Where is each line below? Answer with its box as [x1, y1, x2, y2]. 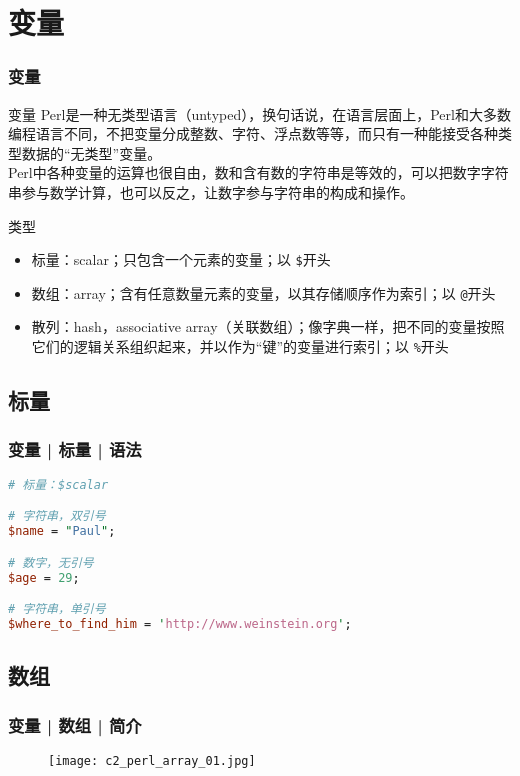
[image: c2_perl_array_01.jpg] [48, 753, 256, 768]
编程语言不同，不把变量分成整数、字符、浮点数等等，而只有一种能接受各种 [8, 123, 498, 144]
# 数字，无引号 [8, 555, 94, 570]
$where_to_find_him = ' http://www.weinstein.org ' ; [8, 616, 352, 631]
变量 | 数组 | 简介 [8, 712, 142, 737]
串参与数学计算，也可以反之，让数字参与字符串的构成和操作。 [8, 181, 414, 202]
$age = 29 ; [8, 570, 80, 585]
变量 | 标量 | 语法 [8, 437, 142, 462]
